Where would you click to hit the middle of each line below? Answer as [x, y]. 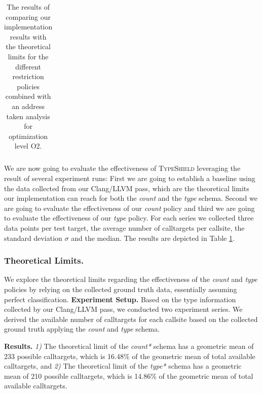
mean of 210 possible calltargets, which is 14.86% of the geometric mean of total [129, 375]
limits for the [28, 56]
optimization [28, 136]
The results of [28, 7]
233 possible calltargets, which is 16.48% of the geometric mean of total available [130, 356]
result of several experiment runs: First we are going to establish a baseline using [130, 178]
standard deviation [33, 238]
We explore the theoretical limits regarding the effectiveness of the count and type [131, 279]
